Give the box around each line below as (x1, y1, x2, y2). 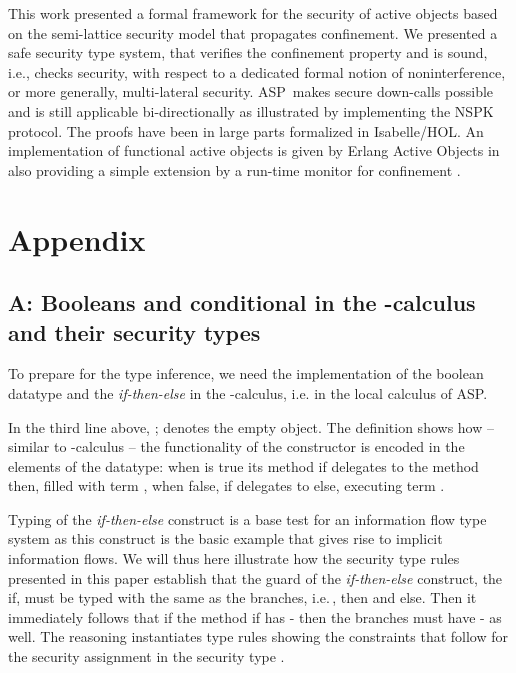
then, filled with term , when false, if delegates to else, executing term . (8, 475, 445, 496)
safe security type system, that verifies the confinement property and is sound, (8, 42, 488, 63)
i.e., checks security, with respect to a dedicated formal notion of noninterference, (8, 61, 506, 82)
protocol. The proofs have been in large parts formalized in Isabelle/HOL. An (8, 120, 484, 141)
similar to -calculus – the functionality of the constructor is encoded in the (8, 436, 465, 457)
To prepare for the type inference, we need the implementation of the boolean (8, 363, 484, 384)
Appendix (8, 218, 146, 259)
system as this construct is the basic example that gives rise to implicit (8, 528, 443, 549)
